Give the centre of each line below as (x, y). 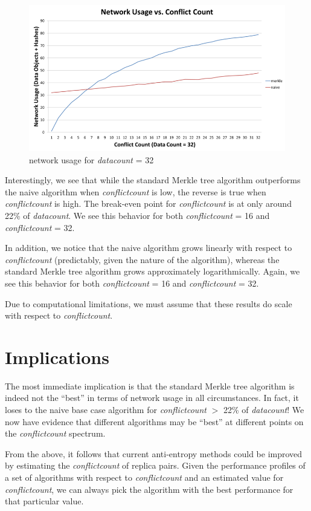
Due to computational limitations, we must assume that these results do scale (149, 303)
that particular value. (44, 501)
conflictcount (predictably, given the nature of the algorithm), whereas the (142, 259)
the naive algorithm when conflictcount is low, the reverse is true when (136, 191)
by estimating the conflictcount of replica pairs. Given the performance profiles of (155, 465)
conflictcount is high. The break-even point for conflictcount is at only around (148, 203)
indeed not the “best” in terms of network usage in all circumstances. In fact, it (152, 398)
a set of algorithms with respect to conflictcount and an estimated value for (144, 477)
